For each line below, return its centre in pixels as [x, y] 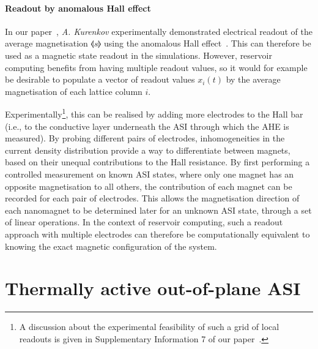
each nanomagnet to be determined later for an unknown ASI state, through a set [158, 210]
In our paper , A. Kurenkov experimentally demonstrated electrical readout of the [159, 31]
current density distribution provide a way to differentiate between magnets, [148, 150]
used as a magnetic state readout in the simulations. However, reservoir [139, 55]
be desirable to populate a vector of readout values [100, 79]
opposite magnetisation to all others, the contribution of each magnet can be [149, 186]
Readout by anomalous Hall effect [78, 8]
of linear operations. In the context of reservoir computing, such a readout [144, 222]
